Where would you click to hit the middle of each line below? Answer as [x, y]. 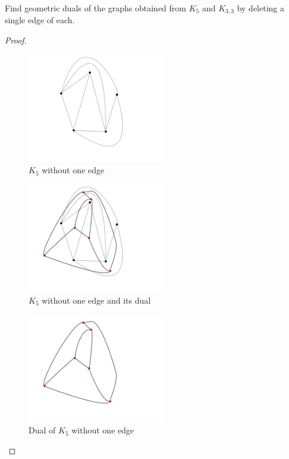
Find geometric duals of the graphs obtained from [95, 8]
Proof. [16, 40]
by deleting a [261, 8]
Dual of [42, 430]
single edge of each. [40, 20]
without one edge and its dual [96, 300]
